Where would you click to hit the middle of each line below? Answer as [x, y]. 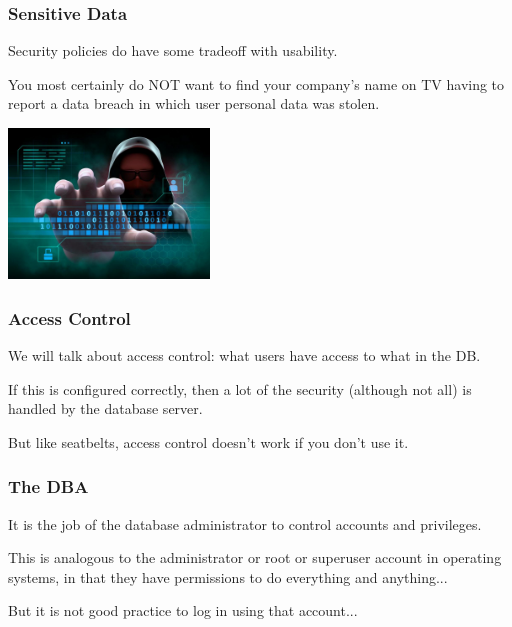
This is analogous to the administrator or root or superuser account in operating [255, 557]
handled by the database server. [105, 408]
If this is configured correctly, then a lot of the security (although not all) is [240, 388]
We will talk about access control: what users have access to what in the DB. [244, 355]
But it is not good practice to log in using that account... [183, 610]
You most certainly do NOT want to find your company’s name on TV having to [256, 83]
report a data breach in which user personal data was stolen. [194, 103]
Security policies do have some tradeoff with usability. [173, 50]
